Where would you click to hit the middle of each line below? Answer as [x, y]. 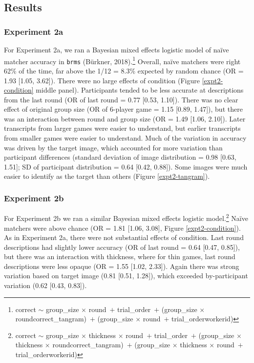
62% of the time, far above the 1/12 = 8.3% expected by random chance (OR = [124, 70]
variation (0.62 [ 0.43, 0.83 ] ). [45, 285]
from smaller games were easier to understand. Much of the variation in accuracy [125, 138]
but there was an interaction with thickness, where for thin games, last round [120, 256]
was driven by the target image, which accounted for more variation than [113, 147]
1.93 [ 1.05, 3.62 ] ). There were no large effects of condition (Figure [102, 80]
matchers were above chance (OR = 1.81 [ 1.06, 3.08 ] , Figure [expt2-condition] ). [122, 228]
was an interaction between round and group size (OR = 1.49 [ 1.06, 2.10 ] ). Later [125, 118]
